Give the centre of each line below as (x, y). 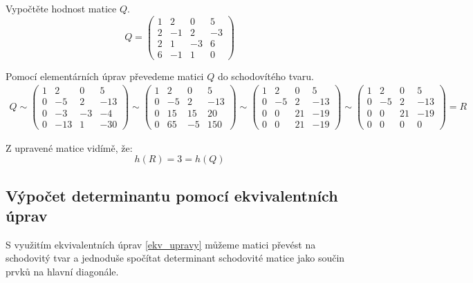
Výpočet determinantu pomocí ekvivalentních (172, 195)
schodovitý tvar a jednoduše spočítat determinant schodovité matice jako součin (175, 258)
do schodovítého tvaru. (266, 76)
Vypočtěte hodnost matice (61, 8)
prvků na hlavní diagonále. (62, 271)
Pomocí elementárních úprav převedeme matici (105, 76)
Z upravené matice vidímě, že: (69, 147)
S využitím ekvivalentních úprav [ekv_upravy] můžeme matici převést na (161, 244)
